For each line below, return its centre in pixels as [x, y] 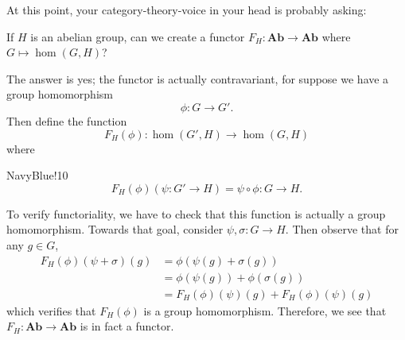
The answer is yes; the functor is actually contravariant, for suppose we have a [198, 78]
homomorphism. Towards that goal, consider [115, 229]
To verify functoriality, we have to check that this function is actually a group [196, 213]
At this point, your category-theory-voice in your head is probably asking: [187, 10]
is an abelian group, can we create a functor [138, 36]
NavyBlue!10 [37, 175]
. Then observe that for [342, 229]
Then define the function [67, 120]
